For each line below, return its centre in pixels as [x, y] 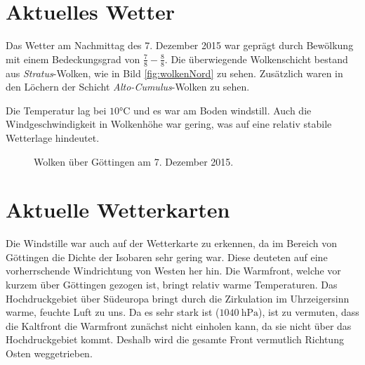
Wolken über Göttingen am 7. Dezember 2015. [134, 161]
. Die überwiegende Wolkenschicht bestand [256, 59]
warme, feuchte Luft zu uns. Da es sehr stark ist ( [113, 312]
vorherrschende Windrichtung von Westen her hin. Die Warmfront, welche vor [173, 271]
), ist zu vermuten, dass [309, 312]
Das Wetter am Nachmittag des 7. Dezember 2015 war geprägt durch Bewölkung [180, 45]
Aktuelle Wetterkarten [118, 210]
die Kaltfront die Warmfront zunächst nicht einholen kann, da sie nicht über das [179, 325]
